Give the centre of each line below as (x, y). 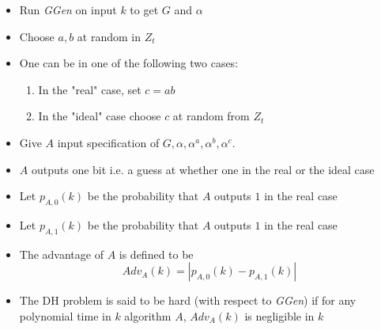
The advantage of (61, 254)
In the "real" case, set (90, 89)
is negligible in (279, 315)
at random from (211, 116)
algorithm (148, 315)
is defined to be (156, 254)
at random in (109, 36)
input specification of (108, 142)
